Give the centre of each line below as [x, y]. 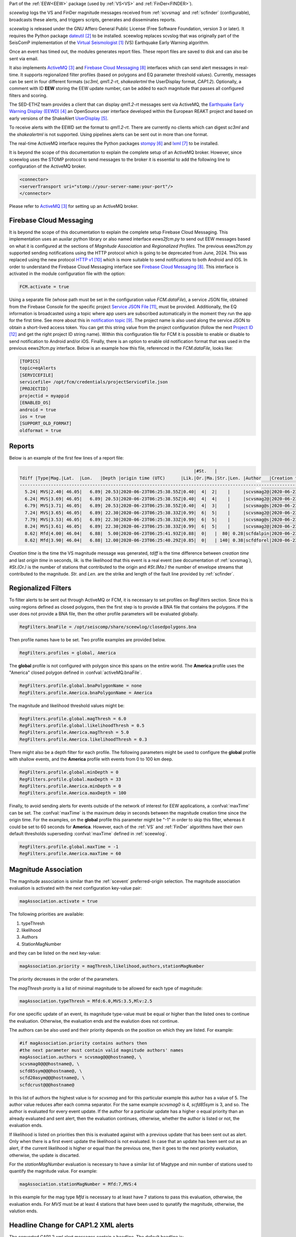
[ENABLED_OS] [35, 403]
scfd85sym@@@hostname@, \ [51, 1071]
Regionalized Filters [40, 588]
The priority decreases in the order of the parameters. [64, 979]
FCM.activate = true [44, 287]
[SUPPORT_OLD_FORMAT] [46, 424]
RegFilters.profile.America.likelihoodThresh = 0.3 [83, 739]
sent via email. [24, 58]
